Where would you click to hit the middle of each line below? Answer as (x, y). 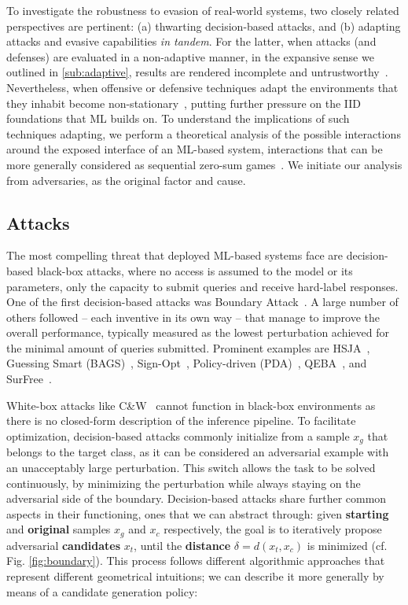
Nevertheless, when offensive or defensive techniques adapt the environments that (202, 87)
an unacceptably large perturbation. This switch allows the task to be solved (191, 467)
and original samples (59, 529)
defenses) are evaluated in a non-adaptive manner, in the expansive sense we (190, 56)
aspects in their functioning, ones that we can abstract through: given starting (198, 513)
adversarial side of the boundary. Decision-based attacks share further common (197, 498)
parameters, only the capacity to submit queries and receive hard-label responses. (202, 286)
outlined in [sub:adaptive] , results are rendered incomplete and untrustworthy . (197, 72)
